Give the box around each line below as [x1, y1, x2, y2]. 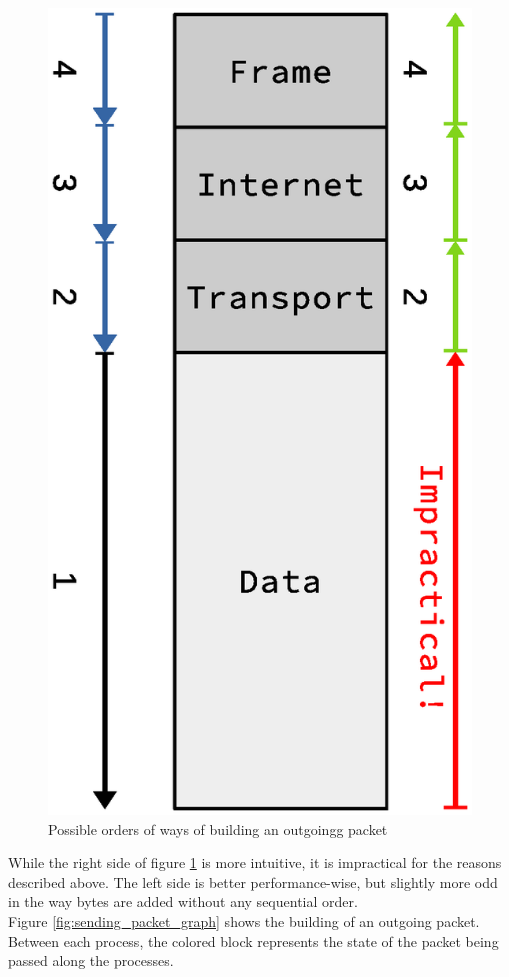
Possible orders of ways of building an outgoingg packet [48, 818, 388, 839]
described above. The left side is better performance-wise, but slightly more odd [8, 871, 498, 892]
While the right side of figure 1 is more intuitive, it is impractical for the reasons [8, 852, 502, 873]
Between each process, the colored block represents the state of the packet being [8, 930, 499, 951]
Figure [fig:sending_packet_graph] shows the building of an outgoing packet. [8, 910, 480, 931]
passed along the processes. [8, 950, 174, 971]
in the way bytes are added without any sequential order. [8, 891, 358, 912]
